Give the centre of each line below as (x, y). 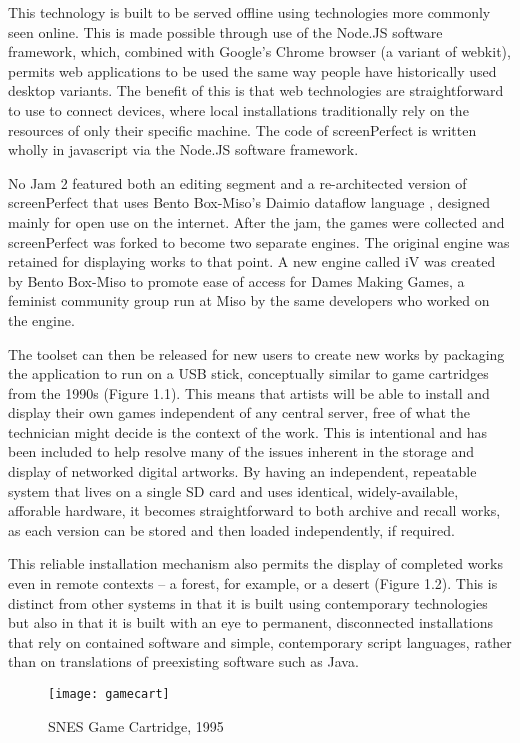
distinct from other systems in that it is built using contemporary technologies (248, 602)
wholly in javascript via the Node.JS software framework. (183, 149)
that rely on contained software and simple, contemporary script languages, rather (260, 641)
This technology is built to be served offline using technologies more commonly (249, 12)
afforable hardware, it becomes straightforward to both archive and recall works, (254, 510)
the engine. (41, 319)
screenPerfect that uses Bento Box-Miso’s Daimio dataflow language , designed (249, 202)
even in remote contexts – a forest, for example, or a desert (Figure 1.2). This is (253, 583)
